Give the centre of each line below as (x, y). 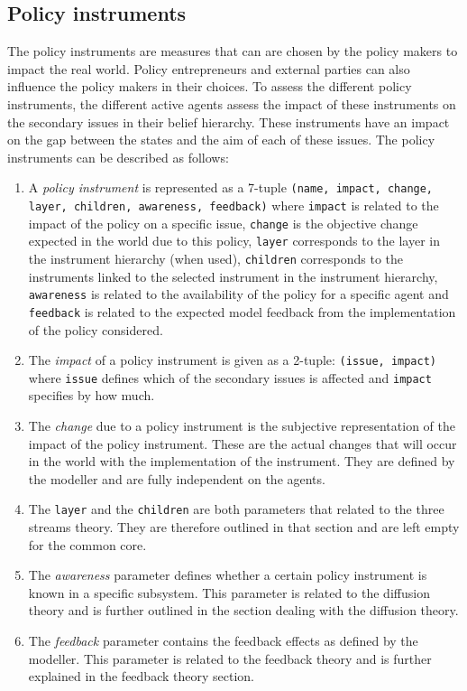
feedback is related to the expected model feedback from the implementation (242, 311)
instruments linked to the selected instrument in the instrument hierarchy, (233, 276)
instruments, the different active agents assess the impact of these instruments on (232, 103)
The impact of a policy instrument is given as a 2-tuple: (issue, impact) (232, 360)
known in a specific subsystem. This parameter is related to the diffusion (229, 592)
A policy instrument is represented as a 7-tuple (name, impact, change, (231, 187)
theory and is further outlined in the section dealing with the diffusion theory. (243, 610)
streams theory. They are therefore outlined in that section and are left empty (244, 527)
